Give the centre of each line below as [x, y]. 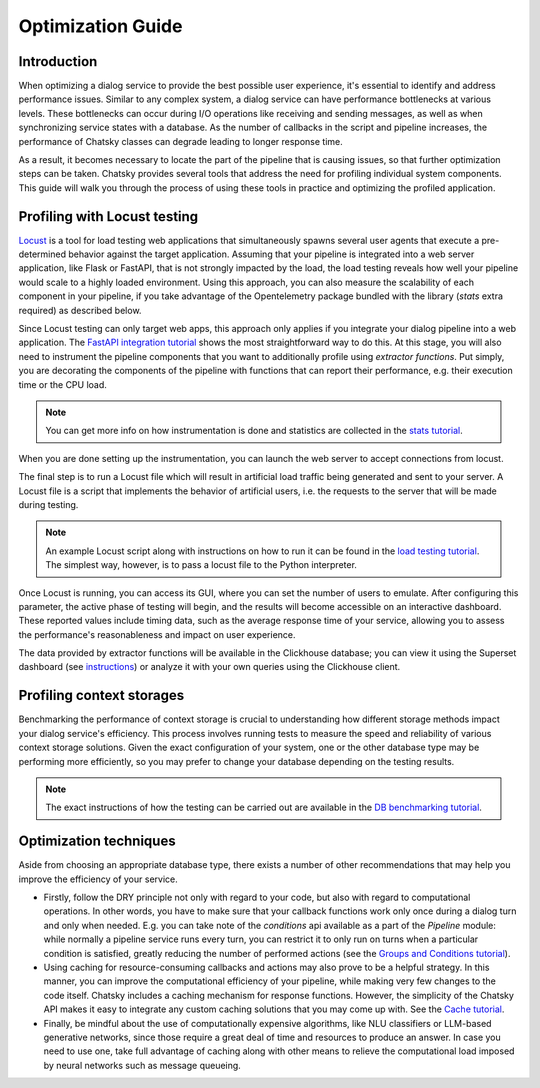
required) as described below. [80, 310]
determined [42, 254]
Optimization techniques [97, 841]
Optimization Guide [100, 26]
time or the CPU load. [62, 384]
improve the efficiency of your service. [98, 879]
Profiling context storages [101, 695]
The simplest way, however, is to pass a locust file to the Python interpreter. [201, 565]
